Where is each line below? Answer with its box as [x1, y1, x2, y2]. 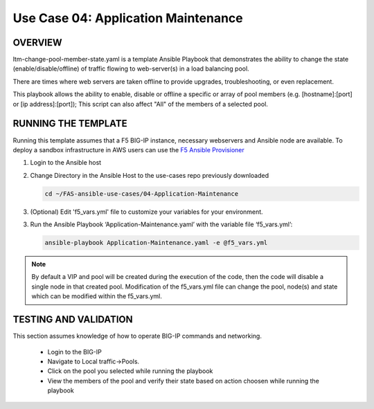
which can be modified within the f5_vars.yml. [31, 292, 163, 300]
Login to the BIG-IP [47, 347, 102, 356]
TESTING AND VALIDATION [12, 313, 133, 325]
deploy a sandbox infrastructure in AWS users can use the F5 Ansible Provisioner [12, 145, 245, 154]
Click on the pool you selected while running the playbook [47, 367, 213, 375]
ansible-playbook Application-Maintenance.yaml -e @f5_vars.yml [44, 239, 268, 247]
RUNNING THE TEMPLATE [12, 118, 127, 129]
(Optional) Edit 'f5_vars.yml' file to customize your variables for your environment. [30, 208, 263, 216]
